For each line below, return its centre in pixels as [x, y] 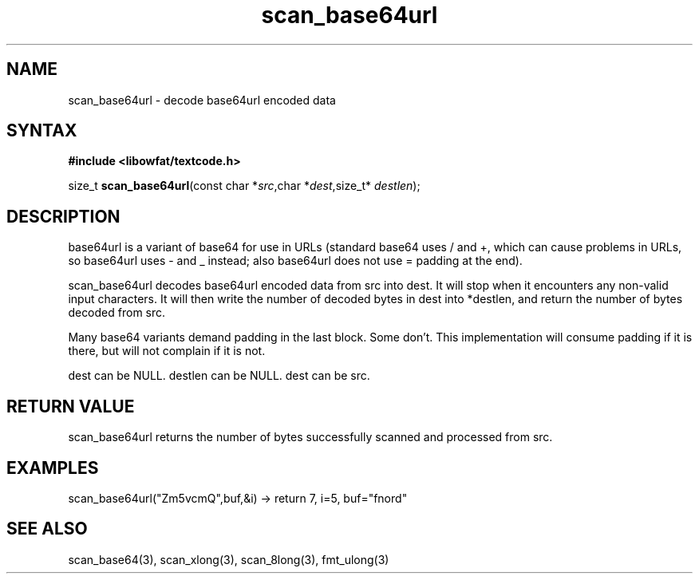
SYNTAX [42, 131]
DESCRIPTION [63, 216]
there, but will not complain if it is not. [167, 351]
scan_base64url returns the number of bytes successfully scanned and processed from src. [310, 437]
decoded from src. [117, 313]
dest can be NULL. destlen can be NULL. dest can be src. [219, 376]
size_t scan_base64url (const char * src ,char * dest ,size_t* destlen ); [244, 186]
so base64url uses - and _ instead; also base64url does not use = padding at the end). [295, 261]
